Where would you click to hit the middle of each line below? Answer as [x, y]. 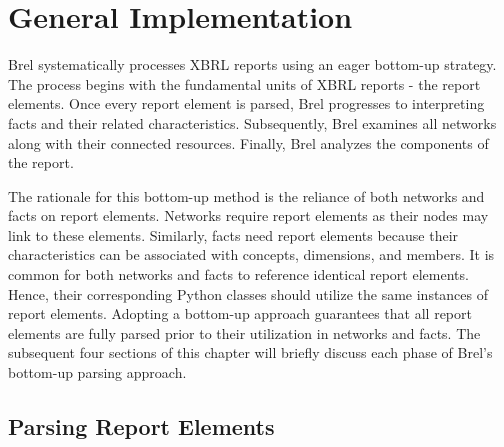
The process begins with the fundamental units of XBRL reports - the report [244, 83]
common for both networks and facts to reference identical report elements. [238, 274]
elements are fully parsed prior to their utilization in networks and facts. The [244, 332]
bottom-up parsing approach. [97, 372]
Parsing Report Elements [141, 426]
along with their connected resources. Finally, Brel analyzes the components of [248, 142]
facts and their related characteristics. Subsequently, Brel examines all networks [252, 122]
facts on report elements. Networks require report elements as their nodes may [248, 215]
